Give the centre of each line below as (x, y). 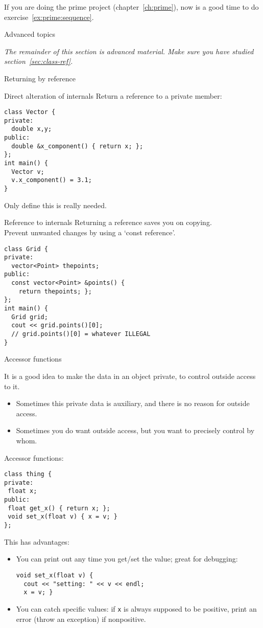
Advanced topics (30, 34)
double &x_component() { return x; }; (77, 146)
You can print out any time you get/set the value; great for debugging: (127, 559)
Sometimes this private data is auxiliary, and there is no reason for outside (133, 403)
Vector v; (28, 172)
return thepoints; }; (55, 291)
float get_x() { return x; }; (59, 508)
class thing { (28, 474)
